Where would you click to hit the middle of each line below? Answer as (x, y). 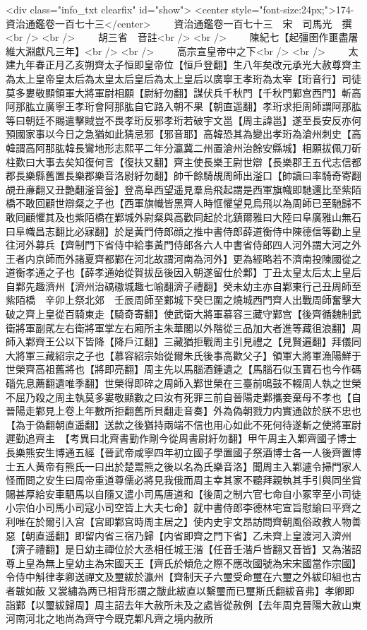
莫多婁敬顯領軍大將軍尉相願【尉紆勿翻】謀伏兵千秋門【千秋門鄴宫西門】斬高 (183, 92)
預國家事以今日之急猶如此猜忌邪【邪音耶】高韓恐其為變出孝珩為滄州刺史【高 (183, 134)
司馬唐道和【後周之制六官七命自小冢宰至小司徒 (252, 493)
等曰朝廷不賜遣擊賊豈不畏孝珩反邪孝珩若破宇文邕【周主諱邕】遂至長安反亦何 (183, 120)
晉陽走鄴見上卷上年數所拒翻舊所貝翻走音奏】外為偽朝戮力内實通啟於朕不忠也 (183, 411)
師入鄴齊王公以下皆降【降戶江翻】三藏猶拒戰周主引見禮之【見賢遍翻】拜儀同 (183, 341)
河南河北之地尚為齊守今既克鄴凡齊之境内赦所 (109, 618)
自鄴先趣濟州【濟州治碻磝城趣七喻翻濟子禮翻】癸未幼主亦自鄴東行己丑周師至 (183, 286)
